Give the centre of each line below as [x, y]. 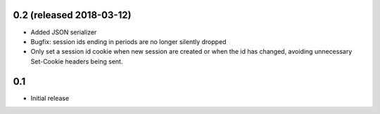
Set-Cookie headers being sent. [77, 61]
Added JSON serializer [64, 32]
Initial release [50, 98]
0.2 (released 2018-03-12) [72, 15]
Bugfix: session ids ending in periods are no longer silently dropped [128, 41]
